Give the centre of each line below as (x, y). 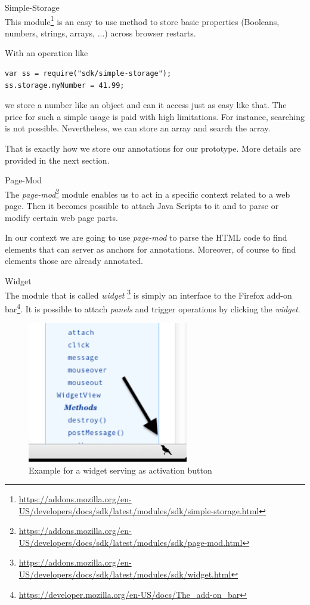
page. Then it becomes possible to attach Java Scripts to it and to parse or (142, 206)
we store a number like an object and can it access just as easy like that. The (146, 105)
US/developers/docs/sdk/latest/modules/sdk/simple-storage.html (139, 510)
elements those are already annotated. (74, 261)
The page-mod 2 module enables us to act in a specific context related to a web (148, 193)
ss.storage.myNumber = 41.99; (65, 85)
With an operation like (46, 53)
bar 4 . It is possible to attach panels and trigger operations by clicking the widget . (153, 308)
